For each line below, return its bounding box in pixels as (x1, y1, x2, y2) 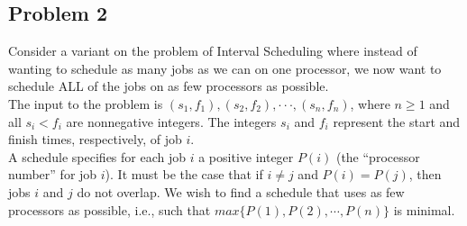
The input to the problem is (8, 94, 163, 113)
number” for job (8, 165, 97, 184)
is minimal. (393, 200, 455, 219)
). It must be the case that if (105, 165, 263, 184)
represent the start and (333, 112, 461, 131)
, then (408, 165, 442, 184)
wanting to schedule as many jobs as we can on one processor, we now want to (8, 59, 442, 77)
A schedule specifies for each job (8, 147, 187, 166)
